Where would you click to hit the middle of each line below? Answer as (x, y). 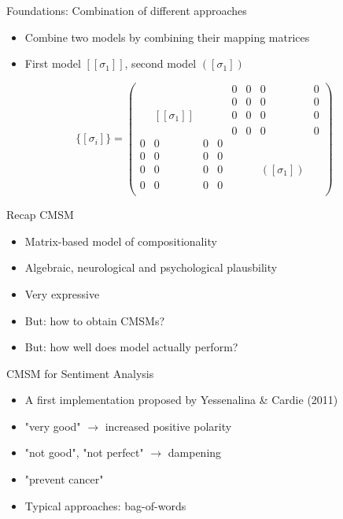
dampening (195, 452)
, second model (160, 63)
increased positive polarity (168, 426)
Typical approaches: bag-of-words (105, 505)
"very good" (53, 426)
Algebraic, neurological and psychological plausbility (151, 267)
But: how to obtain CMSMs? (95, 320)
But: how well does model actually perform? (131, 347)
